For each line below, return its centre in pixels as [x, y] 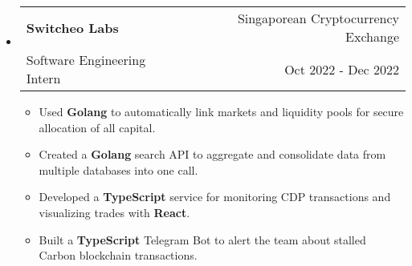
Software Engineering [86, 60]
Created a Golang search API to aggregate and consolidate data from [212, 154]
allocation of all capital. [97, 127]
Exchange [372, 36]
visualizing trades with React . [114, 212]
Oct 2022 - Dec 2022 [342, 69]
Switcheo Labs [72, 27]
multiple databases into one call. [118, 169]
